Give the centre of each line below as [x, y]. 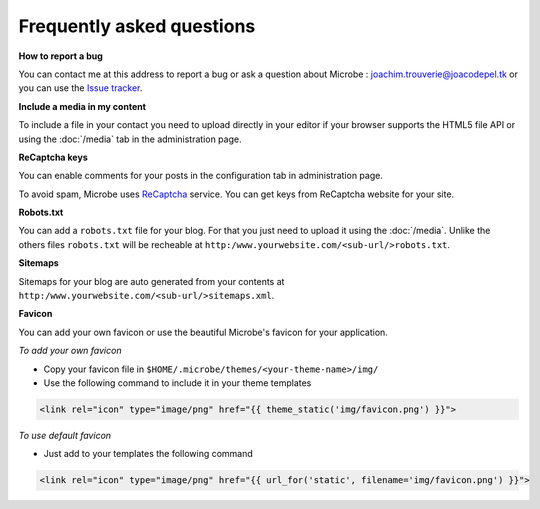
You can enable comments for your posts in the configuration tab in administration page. [201, 176]
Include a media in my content [82, 106]
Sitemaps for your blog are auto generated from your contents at [151, 281]
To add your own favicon [70, 351]
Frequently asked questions [137, 26]
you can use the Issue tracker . [80, 88]
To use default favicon [65, 435]
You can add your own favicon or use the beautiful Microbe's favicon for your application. [203, 332]
